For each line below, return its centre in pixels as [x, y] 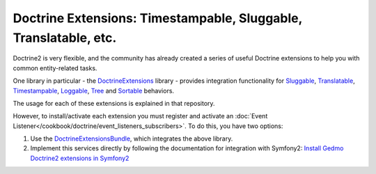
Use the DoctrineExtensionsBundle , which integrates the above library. [132, 139]
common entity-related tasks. [55, 68]
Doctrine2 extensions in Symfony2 [80, 158]
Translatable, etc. [65, 38]
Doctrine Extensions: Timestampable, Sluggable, [158, 18]
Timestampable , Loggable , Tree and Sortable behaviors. [93, 90]
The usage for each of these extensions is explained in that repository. [114, 103]
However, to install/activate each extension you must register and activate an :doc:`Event [140, 116]
